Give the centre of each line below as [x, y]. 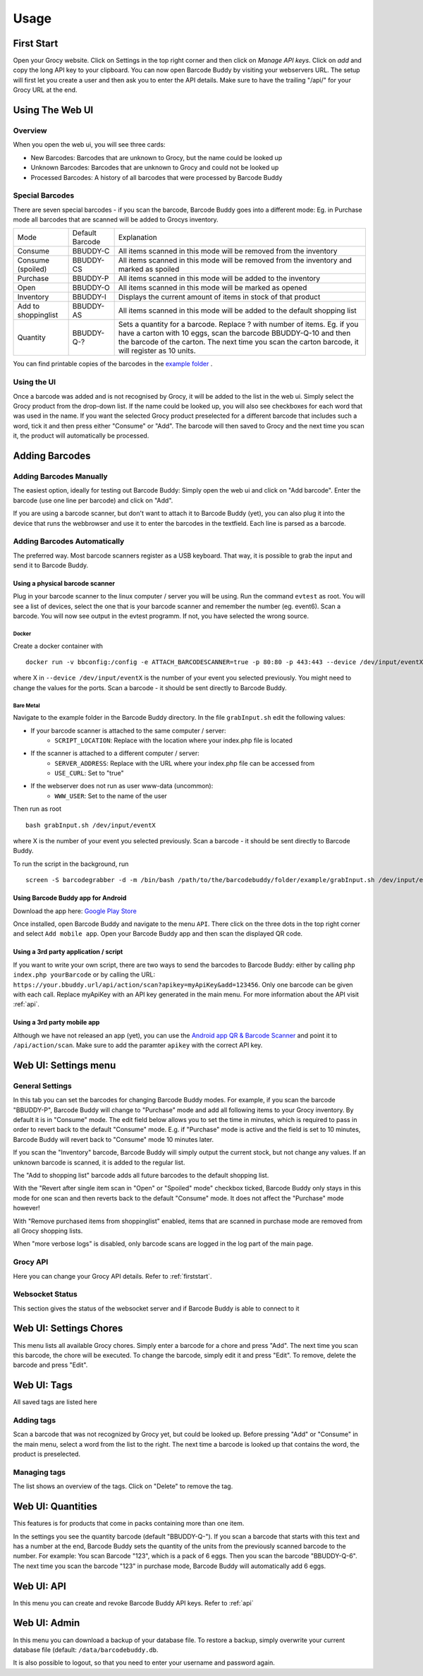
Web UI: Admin [47, 1623]
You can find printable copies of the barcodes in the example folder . [113, 364]
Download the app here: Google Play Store [75, 911]
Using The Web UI [53, 110]
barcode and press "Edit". [50, 1365]
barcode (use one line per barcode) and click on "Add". [93, 500]
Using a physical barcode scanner [64, 584]
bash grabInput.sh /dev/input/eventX [91, 825]
